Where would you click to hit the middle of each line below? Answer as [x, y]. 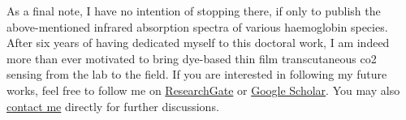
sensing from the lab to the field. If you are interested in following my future [197, 74]
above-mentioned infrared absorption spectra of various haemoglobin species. [197, 26]
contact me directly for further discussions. [113, 106]
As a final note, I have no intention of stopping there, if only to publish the [194, 11]
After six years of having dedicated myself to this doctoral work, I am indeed [198, 43]
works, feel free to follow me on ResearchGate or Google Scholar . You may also [203, 90]
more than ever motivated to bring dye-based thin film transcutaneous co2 [192, 58]
